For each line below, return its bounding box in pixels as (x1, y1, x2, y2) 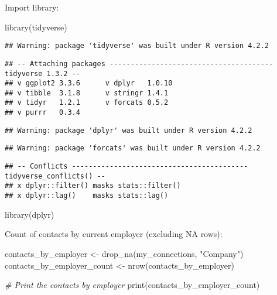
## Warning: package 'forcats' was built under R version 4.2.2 (5, 144, 261, 153)
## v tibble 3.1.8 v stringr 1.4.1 (5, 88, 169, 97)
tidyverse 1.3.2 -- (5, 69, 80, 78)
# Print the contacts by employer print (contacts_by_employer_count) (5, 279, 260, 291)
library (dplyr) (5, 208, 54, 220)
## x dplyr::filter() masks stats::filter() (5, 181, 181, 190)
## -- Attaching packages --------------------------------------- (5, 59, 273, 68)
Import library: (5, 1, 59, 13)
